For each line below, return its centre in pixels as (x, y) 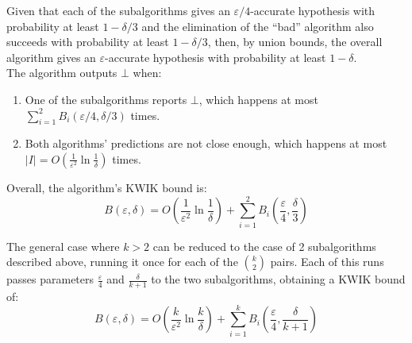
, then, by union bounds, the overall (295, 42)
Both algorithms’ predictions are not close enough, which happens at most (206, 143)
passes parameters (50, 279)
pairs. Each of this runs (327, 262)
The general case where (63, 246)
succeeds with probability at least (88, 42)
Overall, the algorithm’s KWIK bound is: (107, 187)
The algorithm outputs (62, 73)
